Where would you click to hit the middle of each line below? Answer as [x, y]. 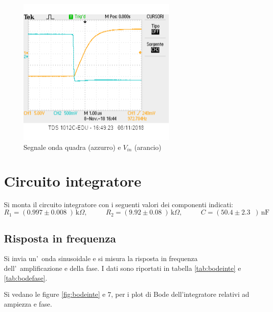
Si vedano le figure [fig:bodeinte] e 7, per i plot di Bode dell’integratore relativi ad [127, 294]
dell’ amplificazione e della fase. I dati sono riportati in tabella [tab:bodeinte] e [123, 268]
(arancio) [148, 147]
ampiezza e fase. [28, 303]
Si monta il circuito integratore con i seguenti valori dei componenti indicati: [119, 204]
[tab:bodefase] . [26, 277]
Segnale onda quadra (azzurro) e [72, 147]
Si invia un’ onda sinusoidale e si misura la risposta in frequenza [101, 258]
